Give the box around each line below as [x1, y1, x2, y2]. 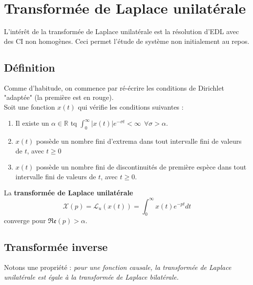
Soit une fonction [4, 101, 55, 112]
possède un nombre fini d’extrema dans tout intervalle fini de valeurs [36, 136, 242, 146]
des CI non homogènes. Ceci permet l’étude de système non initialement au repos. [4, 36, 250, 46]
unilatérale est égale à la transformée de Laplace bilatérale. [4, 271, 179, 282]
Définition [4, 59, 55, 75]
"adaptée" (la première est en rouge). [4, 92, 114, 102]
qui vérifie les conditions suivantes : [78, 101, 184, 112]
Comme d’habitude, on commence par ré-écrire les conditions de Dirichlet [4, 82, 224, 93]
